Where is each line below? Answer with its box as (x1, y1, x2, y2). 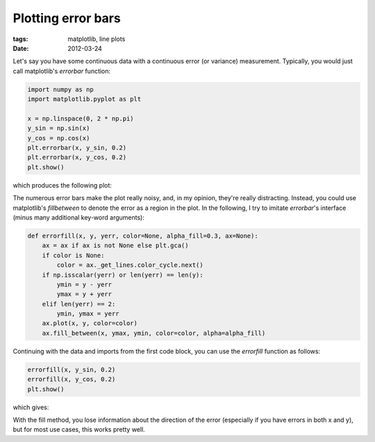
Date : (12, 44, 29, 52)
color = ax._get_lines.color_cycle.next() (56, 261, 204, 269)
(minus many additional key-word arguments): (12, 213, 145, 222)
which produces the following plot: (12, 181, 112, 189)
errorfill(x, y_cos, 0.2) (27, 375, 116, 384)
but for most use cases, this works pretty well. (12, 425, 145, 434)
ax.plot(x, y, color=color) (42, 320, 138, 327)
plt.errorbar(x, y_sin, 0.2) (27, 144, 127, 152)
